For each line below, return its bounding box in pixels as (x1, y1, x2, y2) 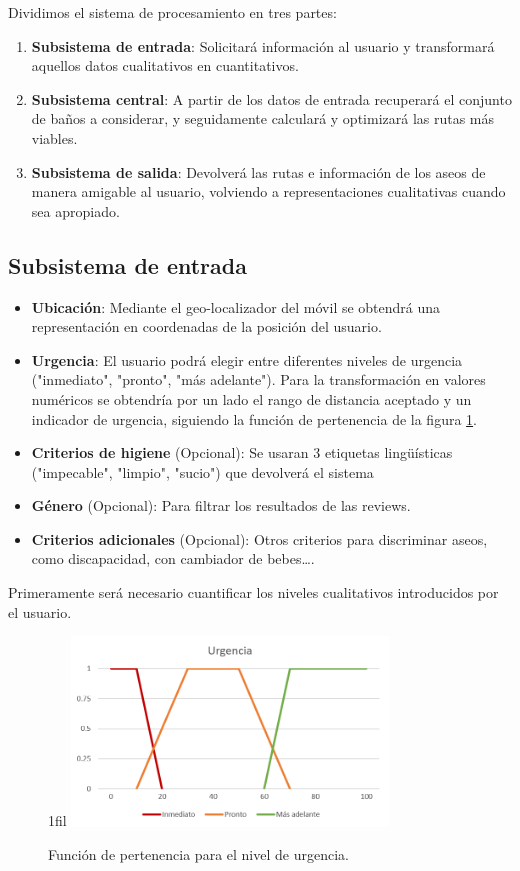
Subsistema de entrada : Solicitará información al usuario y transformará (31, 35, 495, 56)
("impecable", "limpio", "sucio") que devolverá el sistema (31, 461, 374, 482)
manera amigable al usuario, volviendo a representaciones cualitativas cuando (31, 181, 506, 202)
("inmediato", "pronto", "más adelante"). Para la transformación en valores (31, 369, 486, 390)
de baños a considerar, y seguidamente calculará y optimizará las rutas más (31, 108, 495, 129)
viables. (31, 127, 78, 148)
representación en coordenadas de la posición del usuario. (31, 316, 382, 337)
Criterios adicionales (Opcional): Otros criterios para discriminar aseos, (31, 528, 488, 549)
